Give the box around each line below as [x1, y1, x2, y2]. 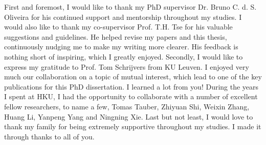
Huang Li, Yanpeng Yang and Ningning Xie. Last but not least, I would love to [4, 111, 253, 122]
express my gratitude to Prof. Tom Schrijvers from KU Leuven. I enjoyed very [4, 61, 249, 72]
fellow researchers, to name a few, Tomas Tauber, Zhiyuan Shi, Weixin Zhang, [4, 101, 250, 111]
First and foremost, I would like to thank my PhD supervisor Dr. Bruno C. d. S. [4, 2, 257, 12]
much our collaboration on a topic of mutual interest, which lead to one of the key [4, 71, 262, 82]
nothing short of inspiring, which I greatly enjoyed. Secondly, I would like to [4, 51, 243, 62]
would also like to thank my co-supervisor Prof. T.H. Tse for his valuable [4, 21, 233, 32]
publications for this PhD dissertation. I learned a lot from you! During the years [4, 81, 259, 92]
